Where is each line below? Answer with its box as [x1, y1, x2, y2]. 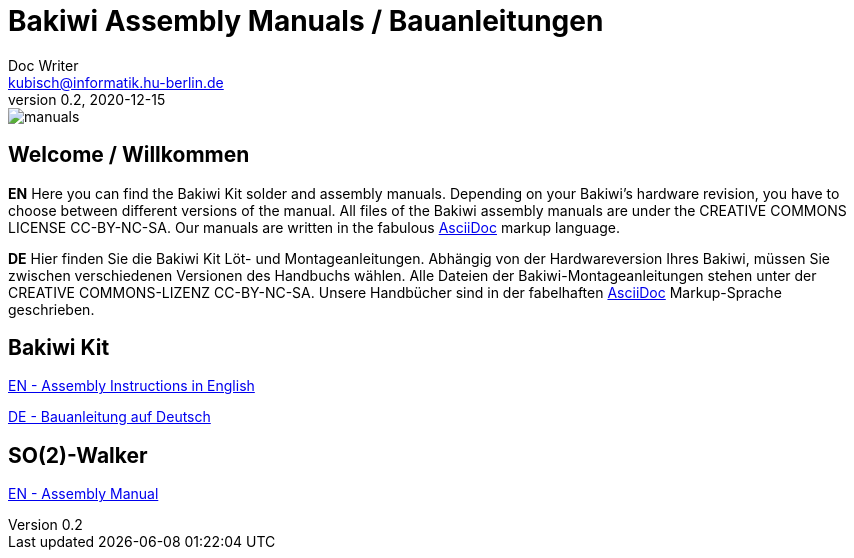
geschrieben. [8, 300, 95, 318]
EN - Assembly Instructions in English [8, 377, 255, 395]
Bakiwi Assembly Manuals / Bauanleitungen [8, 4, 604, 38]
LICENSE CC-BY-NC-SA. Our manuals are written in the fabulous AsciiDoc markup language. [8, 218, 621, 236]
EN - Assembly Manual [8, 485, 159, 503]
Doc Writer [8, 56, 79, 74]
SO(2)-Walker [8, 442, 148, 468]
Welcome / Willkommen [8, 142, 250, 168]
